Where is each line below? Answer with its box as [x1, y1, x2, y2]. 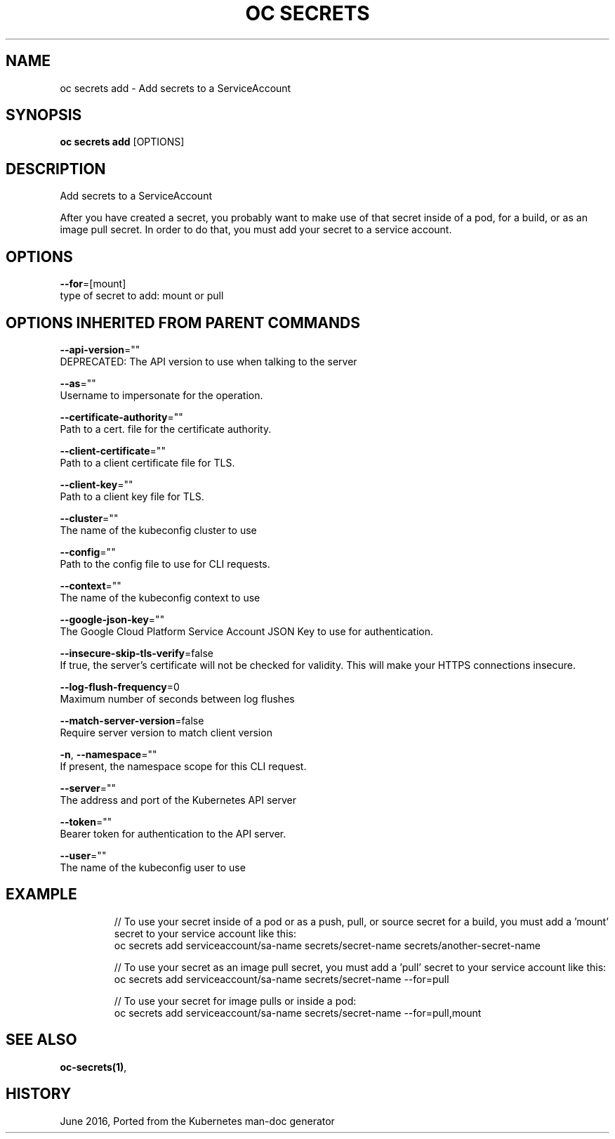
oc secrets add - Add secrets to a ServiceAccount [60, 82, 291, 94]
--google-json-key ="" [60, 613, 165, 625]
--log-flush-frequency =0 [60, 680, 180, 693]
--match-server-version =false [60, 714, 204, 727]
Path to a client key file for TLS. [60, 490, 204, 502]
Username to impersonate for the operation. [60, 389, 263, 401]
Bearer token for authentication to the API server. [60, 827, 286, 840]
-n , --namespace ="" [60, 748, 157, 760]
